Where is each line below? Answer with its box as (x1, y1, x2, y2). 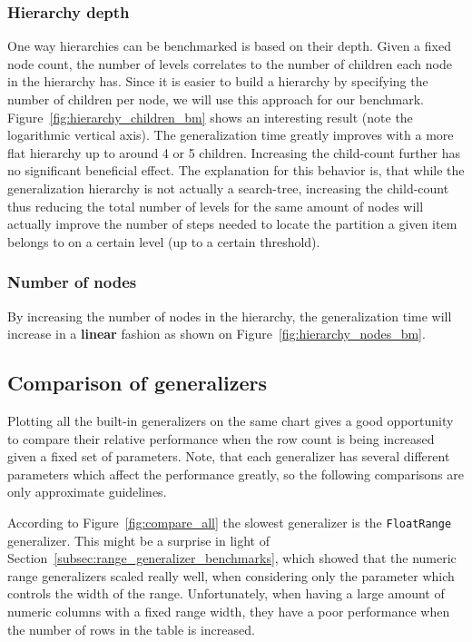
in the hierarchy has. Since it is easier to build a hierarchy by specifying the (7, 72, 428, 91)
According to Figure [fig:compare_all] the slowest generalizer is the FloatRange (7, 512, 452, 531)
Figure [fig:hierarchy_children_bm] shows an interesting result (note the (7, 107, 413, 126)
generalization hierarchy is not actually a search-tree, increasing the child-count (7, 178, 449, 197)
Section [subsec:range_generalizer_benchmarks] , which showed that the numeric (7, 548, 457, 568)
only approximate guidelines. (7, 482, 167, 501)
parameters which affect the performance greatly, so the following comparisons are (7, 464, 464, 483)
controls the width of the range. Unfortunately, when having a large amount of (7, 584, 445, 603)
